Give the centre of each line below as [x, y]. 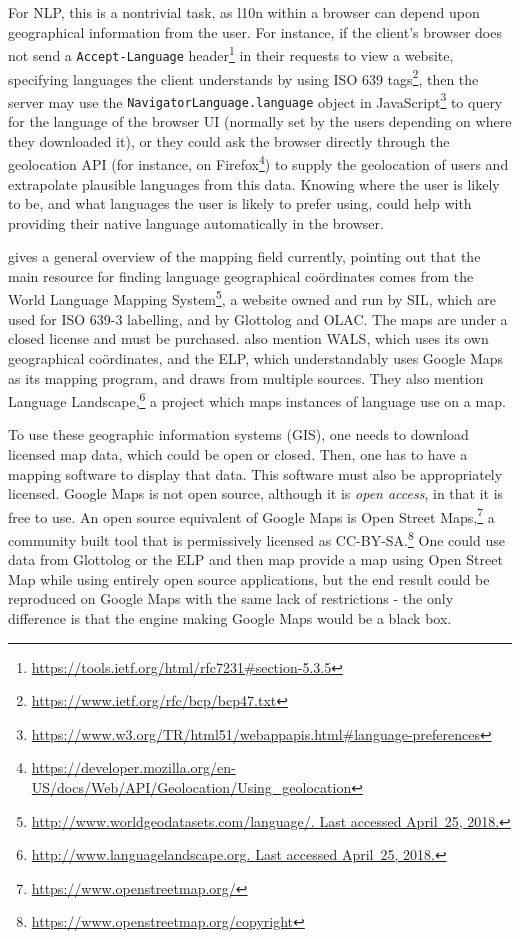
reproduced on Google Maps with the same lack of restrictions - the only [231, 598]
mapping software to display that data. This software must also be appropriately [255, 473]
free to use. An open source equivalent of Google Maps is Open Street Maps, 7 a [251, 515]
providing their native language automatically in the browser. [196, 222]
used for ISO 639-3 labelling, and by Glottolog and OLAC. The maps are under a [258, 318]
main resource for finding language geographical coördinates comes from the [241, 275]
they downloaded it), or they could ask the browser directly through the [229, 140]
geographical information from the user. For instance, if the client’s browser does [255, 31]
